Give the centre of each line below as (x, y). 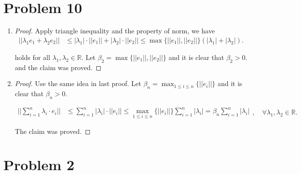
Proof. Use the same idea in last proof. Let (78, 83)
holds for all (32, 57)
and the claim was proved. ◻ (58, 67)
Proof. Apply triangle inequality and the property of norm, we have (115, 31)
